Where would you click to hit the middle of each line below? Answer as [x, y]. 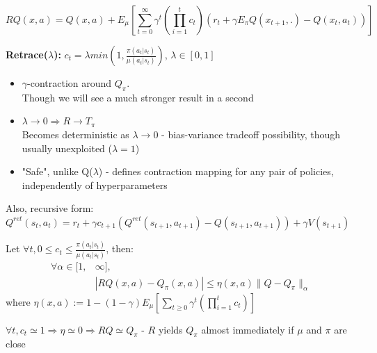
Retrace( [27, 54]
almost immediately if [248, 329]
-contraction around [70, 83]
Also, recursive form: [50, 208]
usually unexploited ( [67, 148]
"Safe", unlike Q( [57, 171]
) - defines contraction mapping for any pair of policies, [216, 171]
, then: [120, 248]
